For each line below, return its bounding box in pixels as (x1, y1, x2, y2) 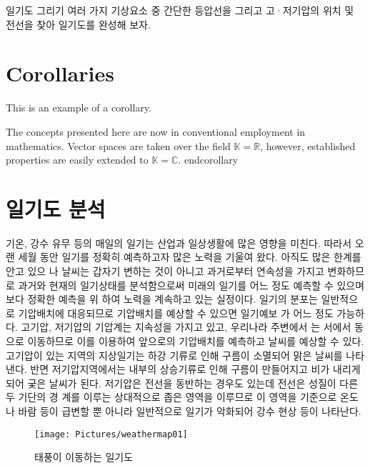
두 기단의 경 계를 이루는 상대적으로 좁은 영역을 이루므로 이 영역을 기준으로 (6, 389, 337, 404)
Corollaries (6, 59, 114, 88)
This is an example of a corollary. (6, 100, 152, 115)
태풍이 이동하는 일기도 (34, 449, 134, 464)
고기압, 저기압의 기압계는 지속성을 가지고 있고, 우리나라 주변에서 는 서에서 (21, 319, 351, 334)
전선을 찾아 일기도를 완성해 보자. (6, 16, 151, 31)
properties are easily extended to (6, 152, 149, 167)
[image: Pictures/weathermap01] (34, 429, 188, 439)
